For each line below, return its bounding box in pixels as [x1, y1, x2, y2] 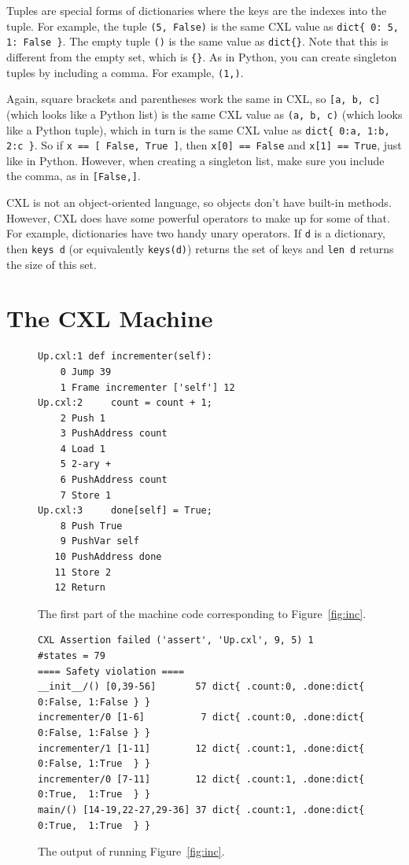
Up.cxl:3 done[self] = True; [38, 505, 212, 517]
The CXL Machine [6, 302, 213, 334]
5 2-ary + [60, 458, 112, 470]
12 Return [54, 582, 105, 594]
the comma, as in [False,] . [6, 167, 141, 184]
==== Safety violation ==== [38, 665, 185, 677]
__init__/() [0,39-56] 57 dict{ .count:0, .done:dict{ [38, 681, 365, 693]
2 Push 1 [60, 412, 105, 424]
